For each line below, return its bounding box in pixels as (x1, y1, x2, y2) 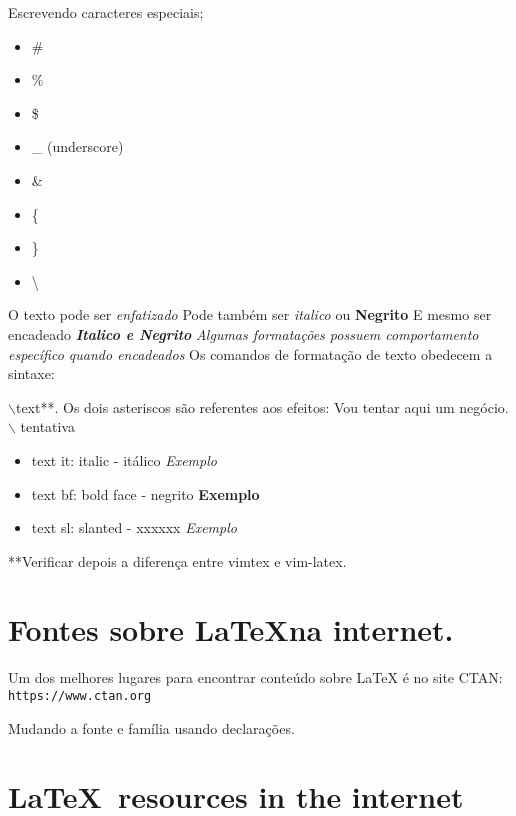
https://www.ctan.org (8, 689, 152, 703)
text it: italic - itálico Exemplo (31, 449, 217, 470)
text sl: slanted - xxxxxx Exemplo (31, 517, 237, 538)
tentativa (20, 416, 76, 437)
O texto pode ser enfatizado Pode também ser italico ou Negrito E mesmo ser (8, 304, 492, 325)
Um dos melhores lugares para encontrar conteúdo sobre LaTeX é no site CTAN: (8, 667, 503, 688)
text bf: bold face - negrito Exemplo (31, 483, 260, 504)
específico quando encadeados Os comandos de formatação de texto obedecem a (8, 343, 493, 364)
